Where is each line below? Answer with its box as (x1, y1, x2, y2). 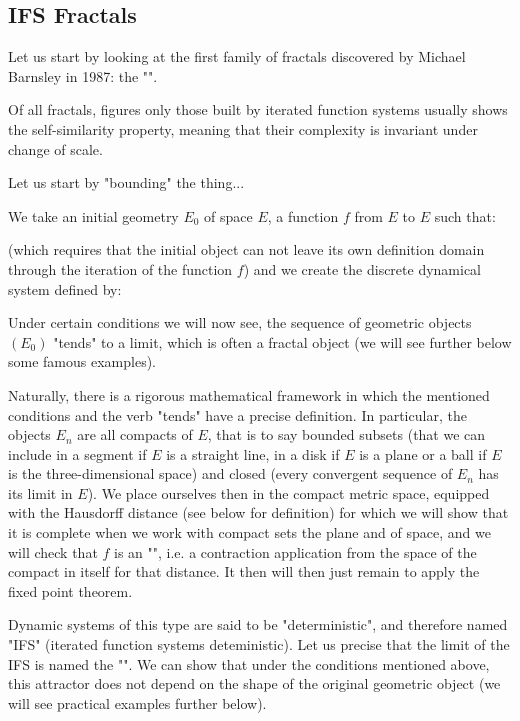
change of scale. (8, 138, 103, 159)
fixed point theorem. (8, 580, 133, 601)
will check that (8, 541, 98, 562)
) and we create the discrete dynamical (243, 258, 482, 279)
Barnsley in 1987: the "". (8, 65, 158, 86)
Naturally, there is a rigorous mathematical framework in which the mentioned (8, 384, 490, 405)
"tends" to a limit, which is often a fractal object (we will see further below (53, 331, 512, 352)
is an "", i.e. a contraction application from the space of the (114, 541, 477, 562)
